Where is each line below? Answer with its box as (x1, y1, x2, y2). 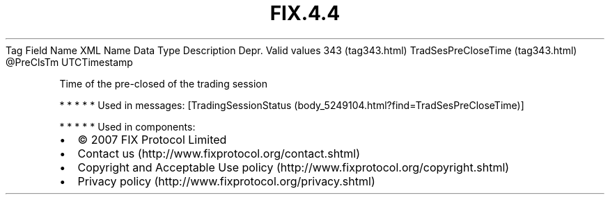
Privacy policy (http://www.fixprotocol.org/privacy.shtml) (77, 174, 375, 188)
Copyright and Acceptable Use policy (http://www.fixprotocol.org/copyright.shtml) (77, 160, 510, 174)
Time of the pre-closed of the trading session (59, 77, 268, 90)
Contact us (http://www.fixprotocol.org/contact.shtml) (77, 146, 361, 160)
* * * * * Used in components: (59, 120, 196, 133)
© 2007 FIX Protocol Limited (77, 132, 227, 147)
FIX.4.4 (269, 1, 341, 25)
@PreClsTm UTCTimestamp (6, 56, 133, 68)
